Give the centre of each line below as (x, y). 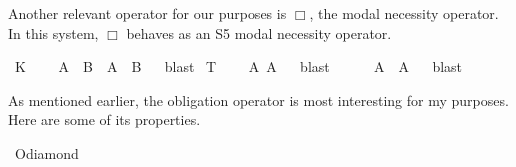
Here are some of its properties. (104, 119)
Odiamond (46, 152)
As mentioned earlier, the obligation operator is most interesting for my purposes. (258, 99)
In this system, (53, 32)
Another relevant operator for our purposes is (147, 13)
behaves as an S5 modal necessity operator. (259, 32)
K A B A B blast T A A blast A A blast (238, 66)
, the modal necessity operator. (404, 13)
